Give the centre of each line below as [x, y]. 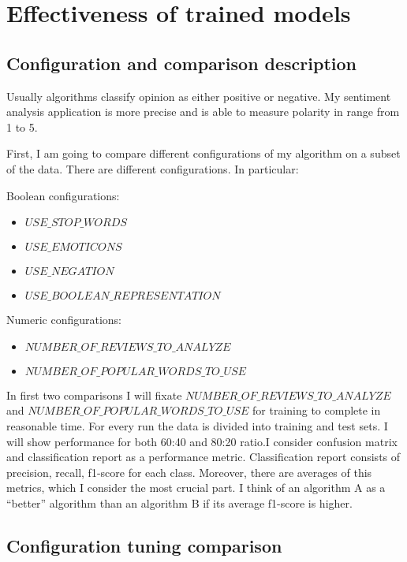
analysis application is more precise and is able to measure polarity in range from [203, 112]
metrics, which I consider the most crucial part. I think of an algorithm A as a [196, 488]
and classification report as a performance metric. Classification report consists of [203, 457]
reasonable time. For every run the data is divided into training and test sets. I [197, 425]
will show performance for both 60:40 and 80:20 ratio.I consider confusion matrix [202, 441]
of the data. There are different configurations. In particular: [153, 168]
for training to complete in [317, 410]
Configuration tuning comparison [144, 545]
